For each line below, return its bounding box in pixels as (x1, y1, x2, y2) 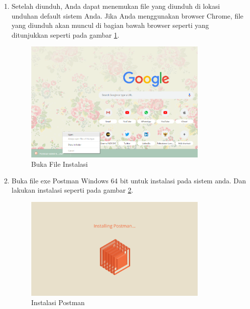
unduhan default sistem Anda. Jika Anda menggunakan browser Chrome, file (11, 10, 244, 21)
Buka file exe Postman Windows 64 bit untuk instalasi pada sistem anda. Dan (11, 175, 246, 185)
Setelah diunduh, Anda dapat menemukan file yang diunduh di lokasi (11, 1, 220, 11)
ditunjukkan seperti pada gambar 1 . (11, 29, 119, 40)
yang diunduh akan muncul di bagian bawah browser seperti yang (11, 20, 209, 30)
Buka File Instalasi (31, 159, 88, 169)
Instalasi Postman (31, 297, 85, 308)
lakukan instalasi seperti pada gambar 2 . (11, 185, 134, 195)
